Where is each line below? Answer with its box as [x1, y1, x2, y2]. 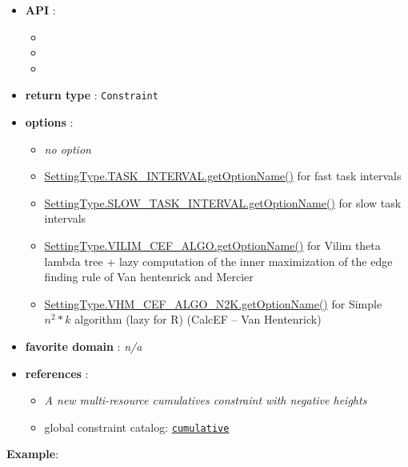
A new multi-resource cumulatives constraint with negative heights [44, 392, 367, 409]
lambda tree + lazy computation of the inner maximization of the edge [44, 252, 393, 269]
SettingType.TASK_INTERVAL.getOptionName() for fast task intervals [44, 167, 402, 184]
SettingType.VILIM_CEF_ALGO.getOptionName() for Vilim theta [44, 237, 381, 253]
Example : [6, 445, 59, 462]
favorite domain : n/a [25, 337, 142, 354]
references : [25, 364, 89, 381]
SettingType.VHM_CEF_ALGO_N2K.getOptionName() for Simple [44, 295, 382, 312]
